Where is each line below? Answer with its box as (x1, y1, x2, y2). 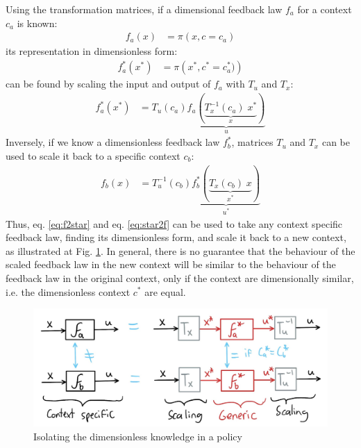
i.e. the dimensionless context (6, 284, 131, 299)
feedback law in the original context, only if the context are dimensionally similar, (6, 270, 354, 285)
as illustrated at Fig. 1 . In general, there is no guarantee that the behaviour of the (6, 243, 355, 258)
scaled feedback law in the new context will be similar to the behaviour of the (6, 257, 336, 272)
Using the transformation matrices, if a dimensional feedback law (6, 2, 283, 16)
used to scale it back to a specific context (6, 148, 180, 163)
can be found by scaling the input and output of (6, 76, 211, 91)
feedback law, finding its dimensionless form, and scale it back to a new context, (6, 230, 346, 244)
